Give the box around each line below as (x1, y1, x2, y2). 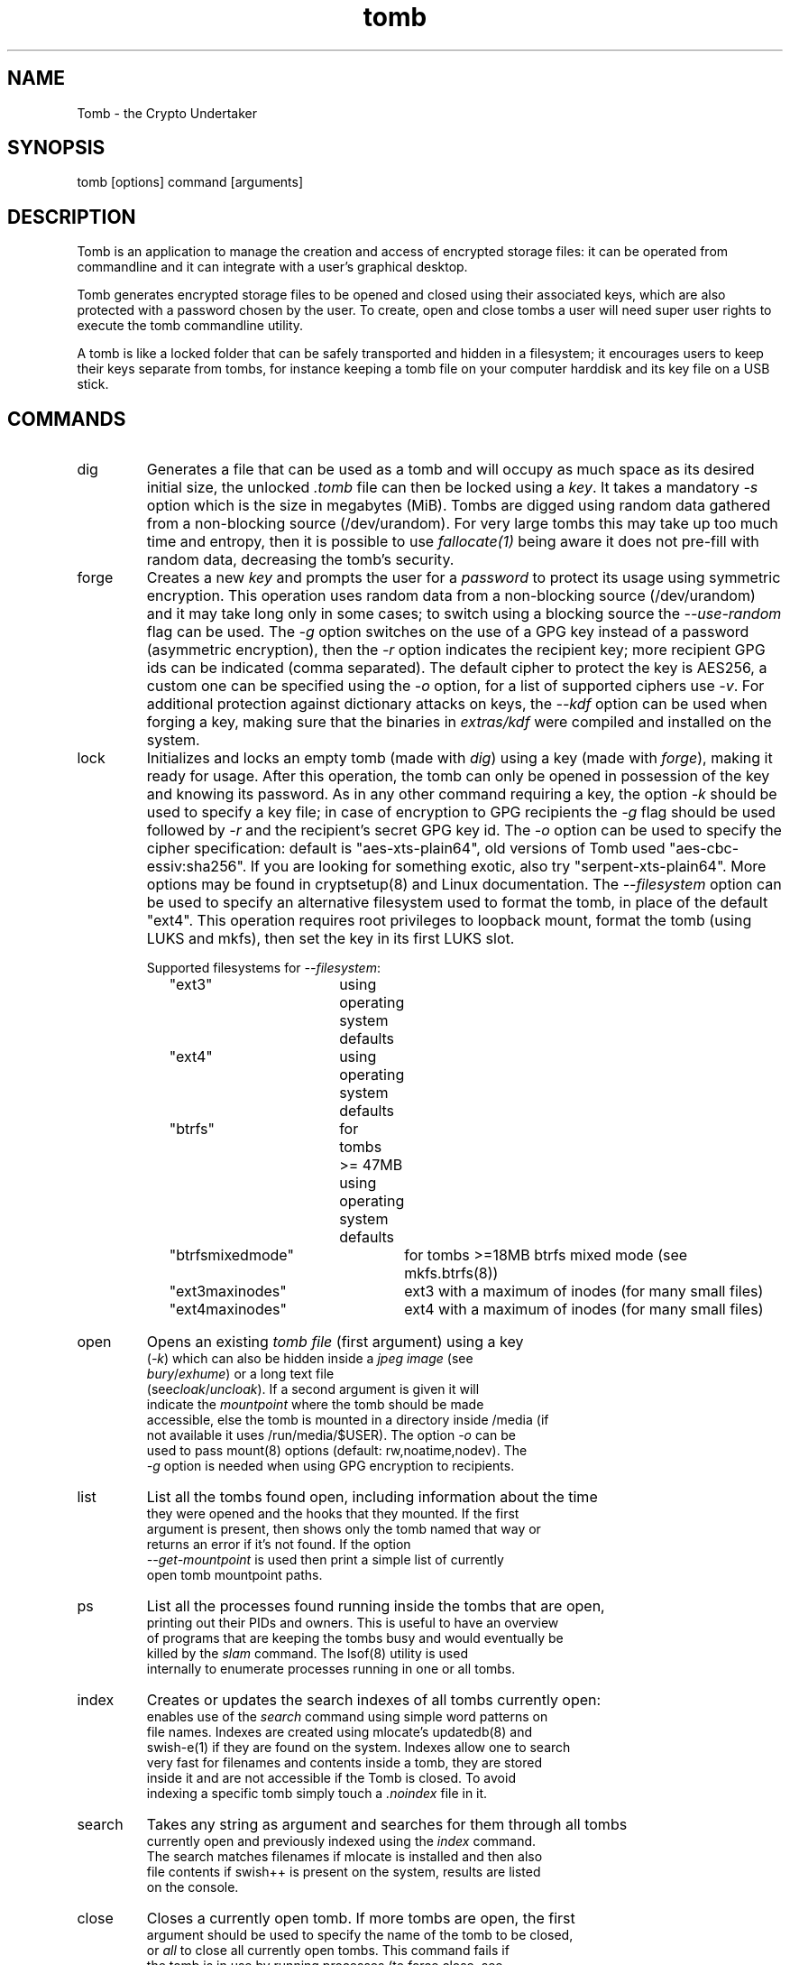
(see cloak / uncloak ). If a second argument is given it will (146, 1381, 480, 1398)
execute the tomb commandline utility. (77, 318, 304, 334)
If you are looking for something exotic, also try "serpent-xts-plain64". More (250, 857, 767, 876)
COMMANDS (7, 407, 126, 430)
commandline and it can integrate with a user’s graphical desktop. (77, 259, 468, 275)
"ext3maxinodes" (169, 1282, 287, 1301)
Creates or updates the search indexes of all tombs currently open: (146, 1691, 602, 1710)
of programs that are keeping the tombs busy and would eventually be (146, 1630, 564, 1647)
